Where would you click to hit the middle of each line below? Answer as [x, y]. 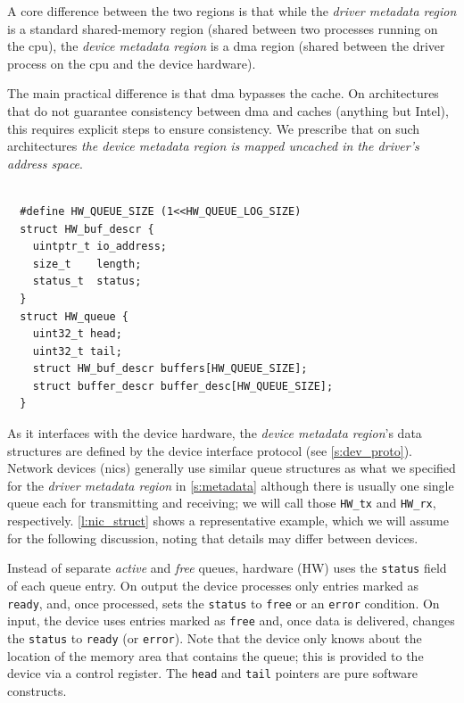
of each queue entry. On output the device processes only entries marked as [213, 585]
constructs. [37, 690]
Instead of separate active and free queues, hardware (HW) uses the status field [227, 568]
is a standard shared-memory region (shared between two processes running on [223, 28]
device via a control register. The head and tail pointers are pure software [212, 673]
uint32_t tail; [77, 351]
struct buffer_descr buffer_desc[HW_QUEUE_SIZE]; [183, 386]
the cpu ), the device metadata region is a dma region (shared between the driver [226, 46]
